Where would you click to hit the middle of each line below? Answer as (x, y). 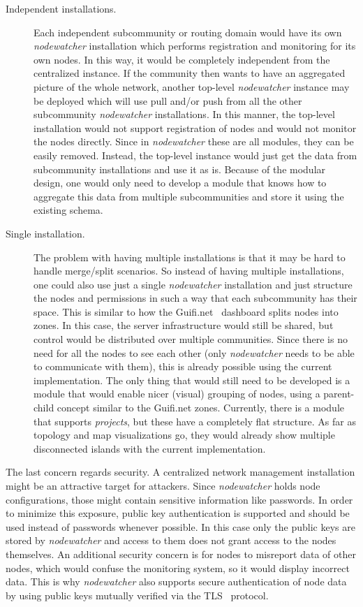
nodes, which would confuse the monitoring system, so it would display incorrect (178, 568)
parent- (339, 394)
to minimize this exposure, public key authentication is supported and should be (178, 513)
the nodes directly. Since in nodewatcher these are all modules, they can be (194, 141)
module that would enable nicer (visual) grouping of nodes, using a (177, 394)
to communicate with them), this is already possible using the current (183, 366)
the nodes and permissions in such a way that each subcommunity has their (195, 298)
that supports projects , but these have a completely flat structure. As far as (195, 421)
